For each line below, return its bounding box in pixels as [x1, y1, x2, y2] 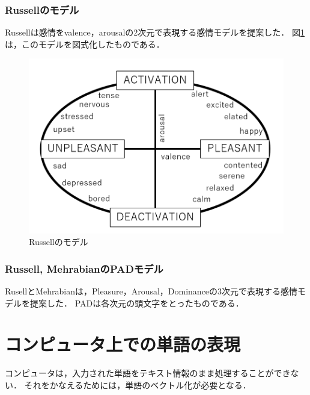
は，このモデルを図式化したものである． [5, 37, 165, 50]
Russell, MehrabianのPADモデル [5, 261, 163, 276]
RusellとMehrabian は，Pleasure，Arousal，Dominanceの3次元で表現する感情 [5, 285, 298, 297]
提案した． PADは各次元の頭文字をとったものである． [29, 296, 244, 309]
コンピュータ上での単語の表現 [5, 332, 241, 356]
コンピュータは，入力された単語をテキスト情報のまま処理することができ [5, 367, 291, 379]
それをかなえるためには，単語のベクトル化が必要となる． [24, 378, 251, 391]
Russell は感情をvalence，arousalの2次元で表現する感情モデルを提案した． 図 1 [5, 26, 305, 39]
